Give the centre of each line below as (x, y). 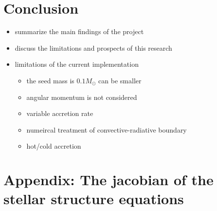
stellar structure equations (94, 199)
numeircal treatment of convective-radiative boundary (107, 129)
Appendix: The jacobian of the (108, 180)
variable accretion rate (60, 113)
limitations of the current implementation (77, 64)
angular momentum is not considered (82, 97)
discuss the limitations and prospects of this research (93, 48)
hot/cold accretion (54, 146)
